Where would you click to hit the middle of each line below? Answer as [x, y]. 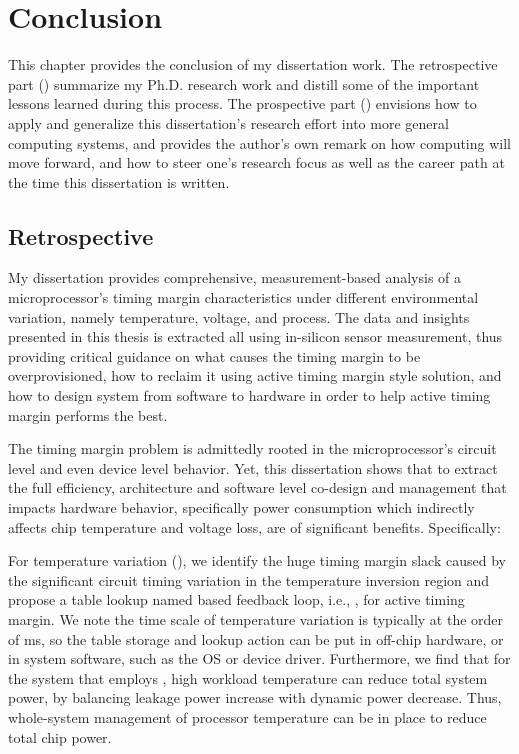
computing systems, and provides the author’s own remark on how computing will [259, 142]
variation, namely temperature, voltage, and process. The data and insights [239, 316]
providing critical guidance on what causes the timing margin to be [214, 355]
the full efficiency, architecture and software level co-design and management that [257, 487]
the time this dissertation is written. [119, 181]
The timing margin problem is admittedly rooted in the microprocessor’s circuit [252, 448]
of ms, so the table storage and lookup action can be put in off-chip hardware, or [256, 638]
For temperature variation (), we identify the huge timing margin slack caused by [257, 560]
